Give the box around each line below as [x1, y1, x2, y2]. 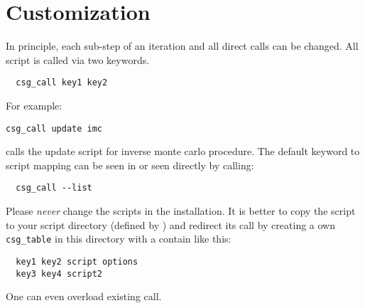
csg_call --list [16, 183, 92, 193]
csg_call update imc [6, 123, 103, 134]
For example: [6, 97, 62, 112]
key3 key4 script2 [16, 268, 103, 279]
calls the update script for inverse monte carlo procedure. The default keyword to [6, 144, 360, 159]
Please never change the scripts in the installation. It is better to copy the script [6, 203, 356, 218]
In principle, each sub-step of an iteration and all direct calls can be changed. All [6, 38, 359, 53]
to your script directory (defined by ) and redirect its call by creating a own [6, 217, 335, 232]
